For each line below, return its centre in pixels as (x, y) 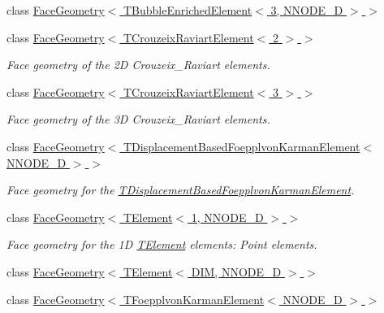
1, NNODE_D (227, 217)
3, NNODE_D (307, 10)
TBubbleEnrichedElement (188, 10)
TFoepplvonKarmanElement (194, 299)
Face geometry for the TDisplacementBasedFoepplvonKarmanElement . (181, 190)
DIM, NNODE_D (236, 271)
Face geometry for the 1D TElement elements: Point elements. (162, 244)
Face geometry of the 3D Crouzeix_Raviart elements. (138, 119)
